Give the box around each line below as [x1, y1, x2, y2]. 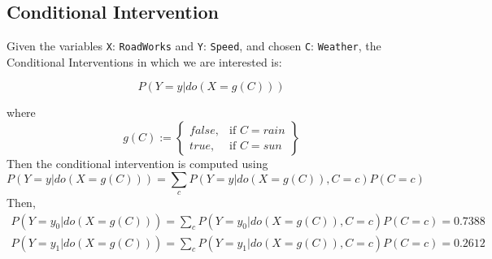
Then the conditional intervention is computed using [7, 155, 268, 172]
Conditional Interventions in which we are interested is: [7, 53, 282, 70]
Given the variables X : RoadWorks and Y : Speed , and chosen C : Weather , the [7, 37, 381, 54]
